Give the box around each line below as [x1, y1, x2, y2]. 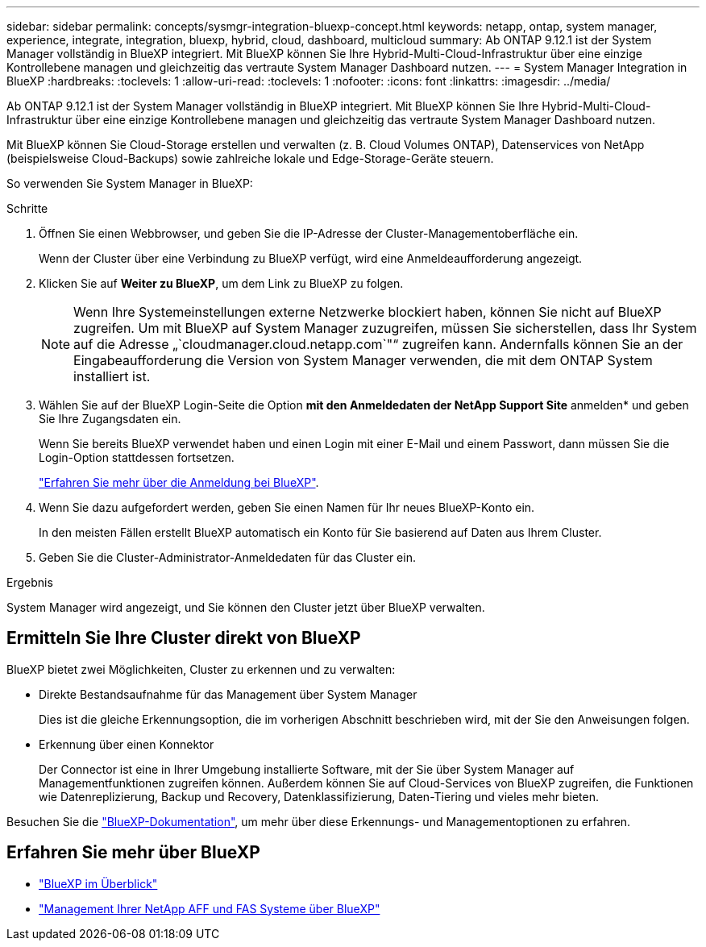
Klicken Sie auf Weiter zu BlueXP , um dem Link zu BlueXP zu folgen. [39, 276, 404, 290]
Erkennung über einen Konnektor [39, 737, 214, 751]
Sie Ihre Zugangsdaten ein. [39, 412, 181, 426]
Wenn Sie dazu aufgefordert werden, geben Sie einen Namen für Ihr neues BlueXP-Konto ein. [39, 500, 535, 514]
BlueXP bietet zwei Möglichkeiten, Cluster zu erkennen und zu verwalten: [6, 662, 396, 676]
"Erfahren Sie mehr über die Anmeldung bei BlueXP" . [39, 476, 319, 489]
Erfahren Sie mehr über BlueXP [6, 842, 260, 863]
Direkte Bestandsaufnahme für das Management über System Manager [39, 687, 417, 701]
